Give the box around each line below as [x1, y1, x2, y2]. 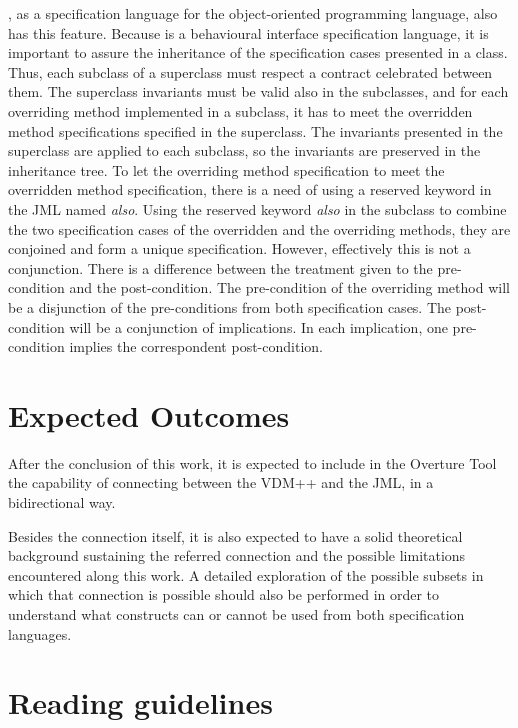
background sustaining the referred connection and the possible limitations [8, 545, 466, 566]
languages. [8, 623, 72, 644]
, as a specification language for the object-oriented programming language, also [8, 3, 498, 23]
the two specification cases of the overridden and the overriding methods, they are [8, 218, 511, 239]
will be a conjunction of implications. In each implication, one [69, 316, 448, 337]
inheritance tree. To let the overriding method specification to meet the [8, 159, 445, 180]
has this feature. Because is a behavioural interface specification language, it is [8, 22, 489, 43]
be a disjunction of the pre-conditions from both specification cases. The [8, 296, 452, 317]
